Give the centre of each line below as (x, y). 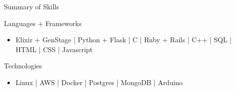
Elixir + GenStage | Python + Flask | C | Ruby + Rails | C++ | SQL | (123, 40)
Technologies (23, 66)
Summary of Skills (32, 6)
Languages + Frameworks (43, 23)
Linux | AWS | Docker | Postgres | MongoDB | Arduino (99, 82)
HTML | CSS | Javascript (54, 49)
